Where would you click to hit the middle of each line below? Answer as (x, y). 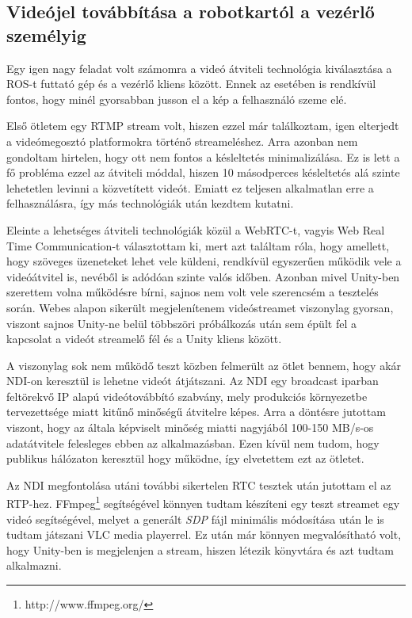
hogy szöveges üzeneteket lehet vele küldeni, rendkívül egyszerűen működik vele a (204, 261)
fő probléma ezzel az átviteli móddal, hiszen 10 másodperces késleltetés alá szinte (203, 172)
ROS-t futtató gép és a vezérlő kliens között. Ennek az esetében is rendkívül (191, 84)
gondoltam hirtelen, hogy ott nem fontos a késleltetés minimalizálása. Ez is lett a (203, 156)
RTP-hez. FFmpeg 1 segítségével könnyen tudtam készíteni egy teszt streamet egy (203, 502)
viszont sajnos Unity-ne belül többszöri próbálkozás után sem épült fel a (181, 323)
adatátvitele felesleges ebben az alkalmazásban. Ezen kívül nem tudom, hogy (193, 443)
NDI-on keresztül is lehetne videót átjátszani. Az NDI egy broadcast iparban (193, 381)
